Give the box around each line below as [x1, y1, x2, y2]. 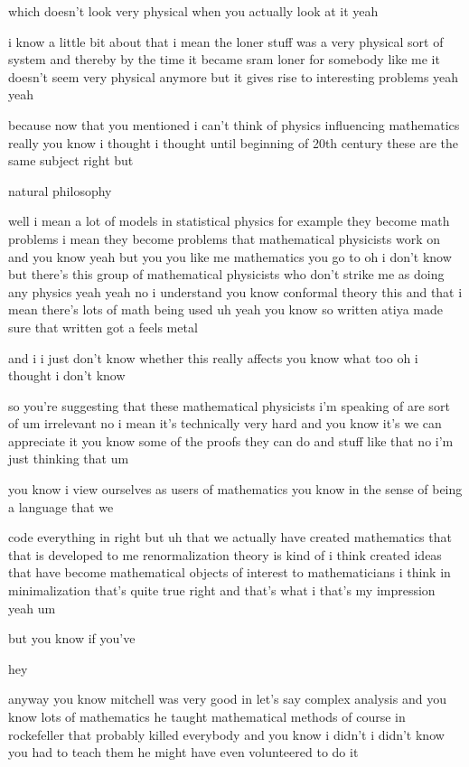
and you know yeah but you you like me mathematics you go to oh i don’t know [8, 247, 452, 266]
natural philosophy [8, 181, 112, 200]
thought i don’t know [8, 366, 126, 385]
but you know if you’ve [8, 629, 136, 648]
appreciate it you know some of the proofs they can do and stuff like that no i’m [8, 431, 454, 450]
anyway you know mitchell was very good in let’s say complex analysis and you [8, 689, 446, 708]
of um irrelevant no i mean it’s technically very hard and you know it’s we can [8, 414, 442, 433]
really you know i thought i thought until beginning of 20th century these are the [8, 133, 459, 152]
